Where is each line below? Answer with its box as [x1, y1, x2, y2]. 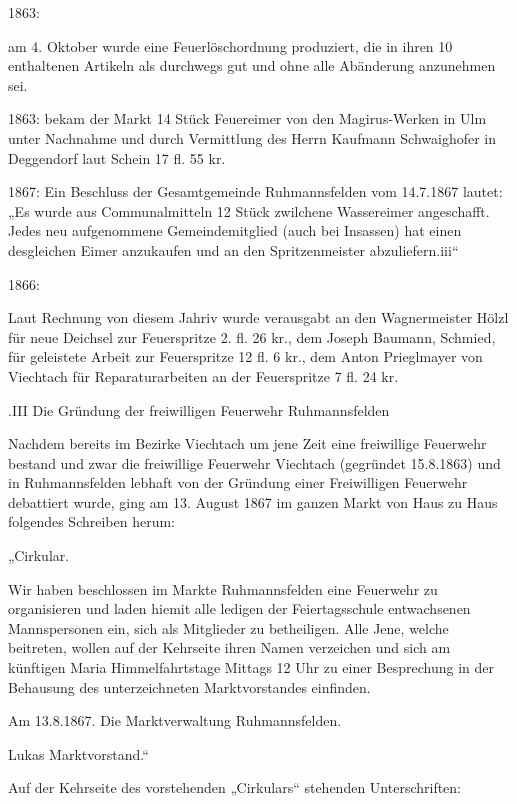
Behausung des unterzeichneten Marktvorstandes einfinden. [8, 676, 371, 697]
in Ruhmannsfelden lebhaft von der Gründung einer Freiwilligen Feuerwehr [8, 472, 468, 493]
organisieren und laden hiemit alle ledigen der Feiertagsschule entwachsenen [8, 598, 471, 619]
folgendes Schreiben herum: [8, 511, 176, 532]
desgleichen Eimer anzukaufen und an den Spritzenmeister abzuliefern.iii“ [8, 239, 459, 260]
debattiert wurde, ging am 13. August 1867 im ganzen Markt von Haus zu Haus [8, 491, 498, 512]
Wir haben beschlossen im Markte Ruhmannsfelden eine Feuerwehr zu [8, 578, 438, 599]
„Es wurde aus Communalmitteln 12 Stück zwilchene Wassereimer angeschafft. [8, 200, 490, 221]
